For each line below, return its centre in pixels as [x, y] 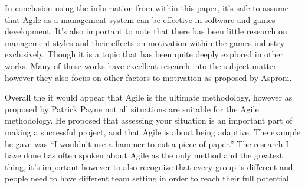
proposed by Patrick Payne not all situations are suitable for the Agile [132, 108]
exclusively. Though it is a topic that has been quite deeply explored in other [144, 54]
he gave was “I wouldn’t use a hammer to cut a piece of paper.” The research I [147, 143]
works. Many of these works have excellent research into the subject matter [141, 65]
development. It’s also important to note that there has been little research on [146, 31]
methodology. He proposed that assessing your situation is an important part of [149, 120]
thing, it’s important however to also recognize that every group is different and [149, 166]
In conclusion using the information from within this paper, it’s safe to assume [147, 8]
